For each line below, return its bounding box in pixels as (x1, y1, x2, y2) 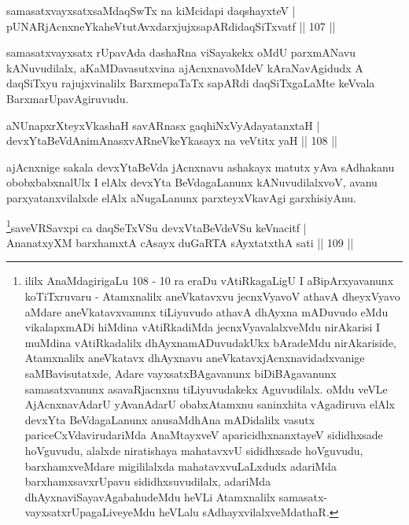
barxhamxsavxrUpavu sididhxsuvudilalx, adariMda (24, 473, 271, 490)
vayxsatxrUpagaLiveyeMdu (24, 504, 156, 520)
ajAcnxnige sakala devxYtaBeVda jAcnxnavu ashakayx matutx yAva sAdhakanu (6, 158, 395, 175)
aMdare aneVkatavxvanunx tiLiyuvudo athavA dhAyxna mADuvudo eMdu (24, 303, 389, 320)
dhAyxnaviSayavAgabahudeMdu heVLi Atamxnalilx (24, 488, 276, 505)
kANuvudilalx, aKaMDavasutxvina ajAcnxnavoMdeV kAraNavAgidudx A (6, 59, 363, 76)
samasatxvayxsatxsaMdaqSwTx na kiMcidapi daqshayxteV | (6, 2, 296, 18)
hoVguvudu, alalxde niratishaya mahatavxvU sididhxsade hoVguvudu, (24, 442, 363, 458)
